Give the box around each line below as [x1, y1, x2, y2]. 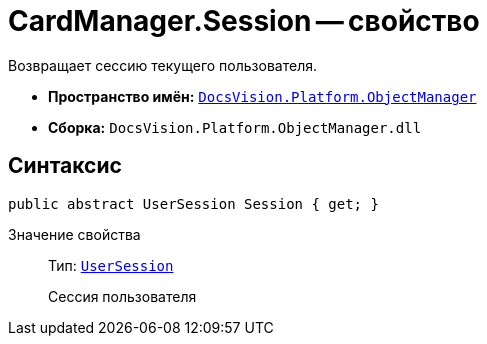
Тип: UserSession [48, 256, 174, 274]
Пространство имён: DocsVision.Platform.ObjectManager [48, 87, 477, 105]
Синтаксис [8, 153, 122, 179]
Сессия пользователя [48, 287, 197, 305]
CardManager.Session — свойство [8, 4, 480, 38]
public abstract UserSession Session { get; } [8, 195, 379, 212]
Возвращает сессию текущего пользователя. [8, 56, 317, 74]
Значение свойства [8, 225, 141, 243]
